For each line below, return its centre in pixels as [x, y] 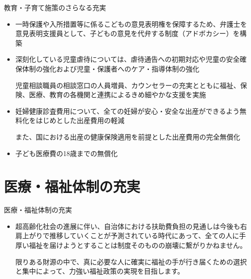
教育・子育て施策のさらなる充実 [55, 7]
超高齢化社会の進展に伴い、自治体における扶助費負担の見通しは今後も [128, 226]
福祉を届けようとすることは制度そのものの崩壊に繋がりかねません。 [138, 245]
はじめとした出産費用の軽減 [80, 120]
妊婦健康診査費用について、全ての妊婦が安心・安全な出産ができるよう [127, 111]
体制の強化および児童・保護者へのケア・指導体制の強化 [111, 68]
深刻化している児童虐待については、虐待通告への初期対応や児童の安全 [127, 59]
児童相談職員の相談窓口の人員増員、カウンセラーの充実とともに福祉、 [128, 85]
